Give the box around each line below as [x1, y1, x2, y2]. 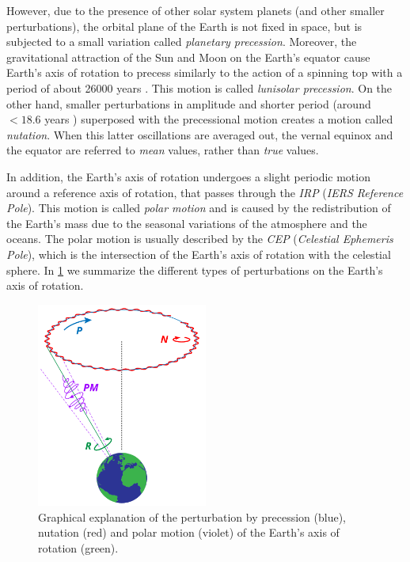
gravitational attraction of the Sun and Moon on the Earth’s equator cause [6, 48, 370, 65]
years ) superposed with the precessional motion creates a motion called [44, 111, 393, 127]
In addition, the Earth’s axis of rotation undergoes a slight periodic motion [6, 168, 370, 184]
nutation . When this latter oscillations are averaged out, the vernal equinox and [6, 126, 393, 142]
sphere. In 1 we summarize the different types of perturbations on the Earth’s [6, 261, 383, 278]
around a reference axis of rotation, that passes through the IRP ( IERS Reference [6, 184, 404, 200]
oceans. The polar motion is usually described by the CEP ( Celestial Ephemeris [6, 230, 393, 247]
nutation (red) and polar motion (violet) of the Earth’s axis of [38, 524, 340, 541]
